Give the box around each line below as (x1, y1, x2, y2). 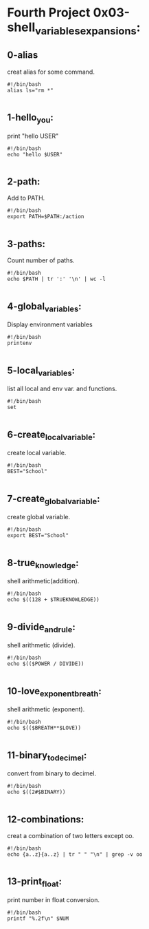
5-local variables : (7, 364, 76, 378)
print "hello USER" (7, 132, 59, 140)
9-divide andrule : (7, 621, 76, 634)
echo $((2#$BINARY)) (7, 789, 67, 796)
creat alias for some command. (7, 67, 95, 76)
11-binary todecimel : (7, 749, 87, 762)
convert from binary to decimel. (7, 769, 97, 777)
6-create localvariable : (7, 428, 96, 442)
